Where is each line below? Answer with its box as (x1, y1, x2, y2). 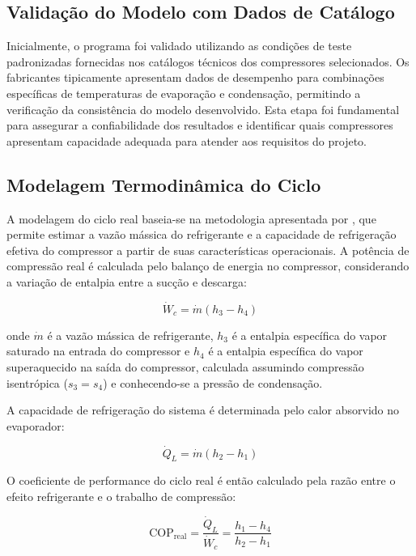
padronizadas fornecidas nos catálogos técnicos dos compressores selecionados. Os (6, 53, 410, 70)
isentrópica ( (6, 374, 68, 391)
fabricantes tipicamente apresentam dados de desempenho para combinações (6, 69, 384, 86)
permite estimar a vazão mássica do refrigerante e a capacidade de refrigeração (6, 226, 397, 243)
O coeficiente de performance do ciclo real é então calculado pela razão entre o (6, 472, 396, 489)
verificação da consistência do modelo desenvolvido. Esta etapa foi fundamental (6, 100, 400, 117)
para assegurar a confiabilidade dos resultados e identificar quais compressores (6, 117, 393, 134)
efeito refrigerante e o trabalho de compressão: (6, 487, 236, 504)
